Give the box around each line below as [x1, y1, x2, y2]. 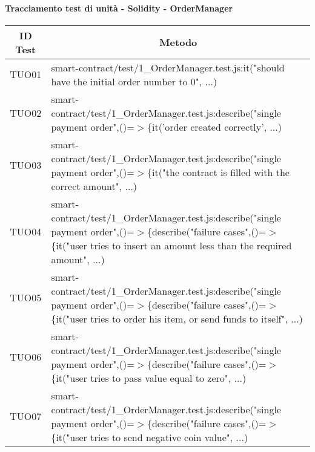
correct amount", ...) [51, 179, 138, 193]
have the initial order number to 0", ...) [51, 74, 217, 88]
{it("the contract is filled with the [147, 165, 290, 179]
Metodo [159, 35, 197, 50]
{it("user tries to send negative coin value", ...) [51, 430, 248, 444]
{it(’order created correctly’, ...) [147, 119, 282, 134]
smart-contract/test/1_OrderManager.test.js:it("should [51, 60, 285, 74]
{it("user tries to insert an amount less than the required [51, 238, 292, 252]
